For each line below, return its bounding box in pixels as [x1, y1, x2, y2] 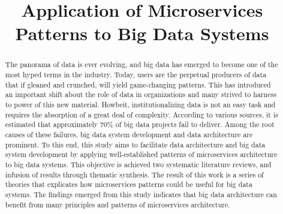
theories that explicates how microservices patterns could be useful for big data [5, 179, 252, 189]
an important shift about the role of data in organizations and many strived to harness [5, 89, 276, 100]
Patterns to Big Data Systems [15, 21, 269, 46]
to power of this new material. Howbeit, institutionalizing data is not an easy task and [5, 99, 276, 109]
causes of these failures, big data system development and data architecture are [5, 129, 253, 139]
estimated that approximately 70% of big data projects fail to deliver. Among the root [5, 119, 275, 129]
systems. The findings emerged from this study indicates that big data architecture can [5, 189, 277, 199]
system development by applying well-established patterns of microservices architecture [5, 149, 278, 159]
